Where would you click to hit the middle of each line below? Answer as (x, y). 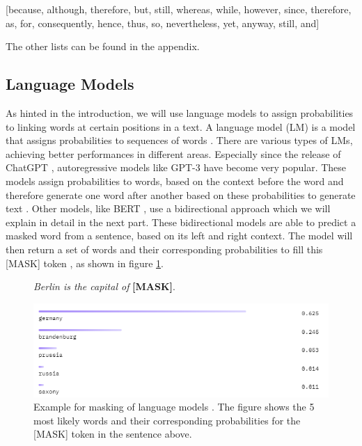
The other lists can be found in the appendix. (103, 46)
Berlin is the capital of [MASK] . (104, 286)
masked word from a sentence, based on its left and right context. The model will (179, 236)
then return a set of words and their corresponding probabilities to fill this (164, 249)
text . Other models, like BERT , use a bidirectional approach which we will (168, 208)
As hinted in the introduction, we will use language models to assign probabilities (180, 112)
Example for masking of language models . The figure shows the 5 (174, 407)
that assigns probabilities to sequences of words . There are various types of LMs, (179, 140)
